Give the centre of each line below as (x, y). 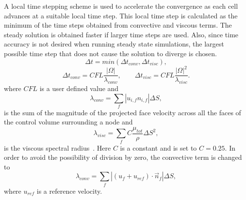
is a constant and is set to (158, 147)
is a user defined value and (79, 88)
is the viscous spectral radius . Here (57, 147)
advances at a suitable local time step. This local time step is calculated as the (121, 15)
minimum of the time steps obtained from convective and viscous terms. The (118, 25)
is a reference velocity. (69, 191)
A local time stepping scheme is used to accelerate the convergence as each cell (121, 6)
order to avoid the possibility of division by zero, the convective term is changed (123, 157)
